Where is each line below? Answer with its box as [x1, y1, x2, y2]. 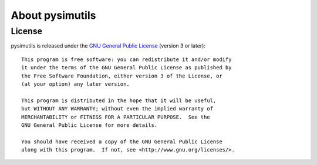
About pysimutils [11, 9, 96, 22]
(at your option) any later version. [21, 80, 130, 87]
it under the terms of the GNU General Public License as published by [21, 65, 232, 71]
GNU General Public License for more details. [21, 122, 158, 129]
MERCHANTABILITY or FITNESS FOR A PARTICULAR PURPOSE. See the [21, 113, 211, 120]
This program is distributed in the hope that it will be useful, [21, 97, 217, 104]
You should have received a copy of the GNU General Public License [21, 138, 222, 145]
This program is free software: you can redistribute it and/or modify [21, 56, 232, 63]
